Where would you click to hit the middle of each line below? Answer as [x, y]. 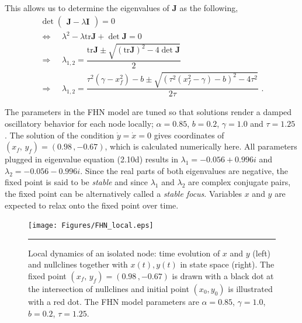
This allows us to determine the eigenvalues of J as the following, [122, 8]
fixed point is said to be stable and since [77, 182]
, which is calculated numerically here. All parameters [201, 146]
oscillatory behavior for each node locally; [79, 123]
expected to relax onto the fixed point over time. [92, 205]
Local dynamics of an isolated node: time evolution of [124, 253]
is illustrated [250, 288]
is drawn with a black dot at [223, 275]
